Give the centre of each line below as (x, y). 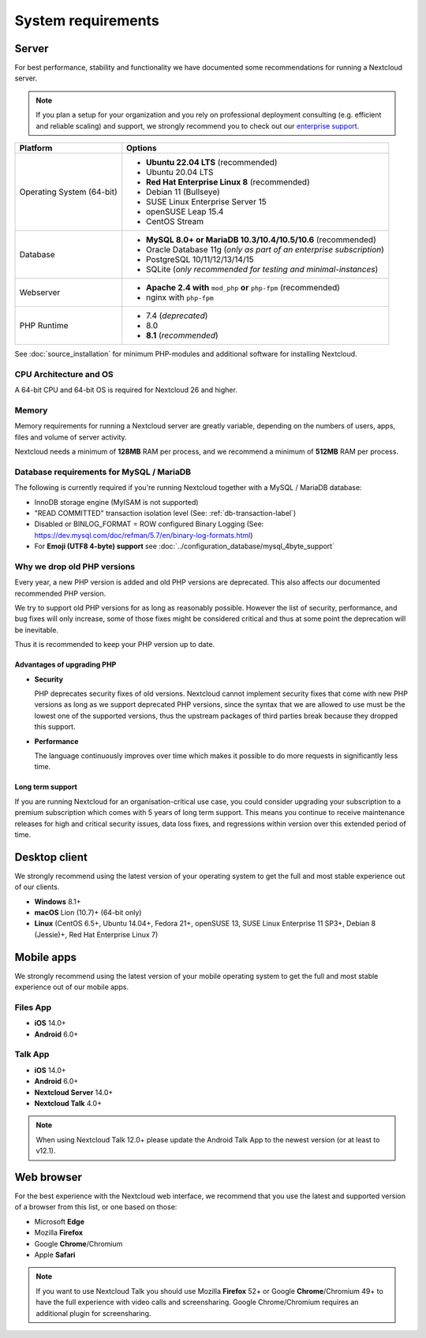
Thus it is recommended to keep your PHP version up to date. (115, 645)
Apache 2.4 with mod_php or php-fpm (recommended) (243, 288)
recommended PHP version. (60, 593)
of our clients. (37, 887)
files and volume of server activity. (71, 437)
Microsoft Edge (59, 1221)
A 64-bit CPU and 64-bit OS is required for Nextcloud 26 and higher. (126, 390)
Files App (33, 1007)
